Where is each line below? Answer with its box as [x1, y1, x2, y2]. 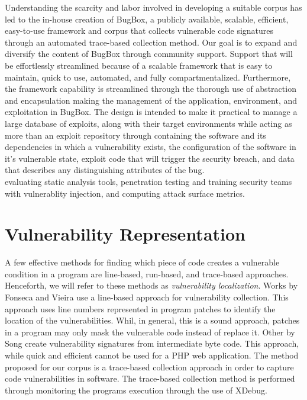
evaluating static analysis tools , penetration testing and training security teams [5, 175, 292, 187]
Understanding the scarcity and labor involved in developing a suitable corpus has [5, 1, 302, 13]
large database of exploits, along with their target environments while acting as [5, 117, 292, 129]
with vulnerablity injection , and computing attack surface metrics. [5, 187, 245, 199]
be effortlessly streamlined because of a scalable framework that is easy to [5, 59, 273, 71]
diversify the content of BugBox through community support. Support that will [5, 47, 293, 60]
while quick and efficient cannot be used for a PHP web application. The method [5, 348, 299, 361]
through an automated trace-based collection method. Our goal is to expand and [5, 36, 298, 48]
